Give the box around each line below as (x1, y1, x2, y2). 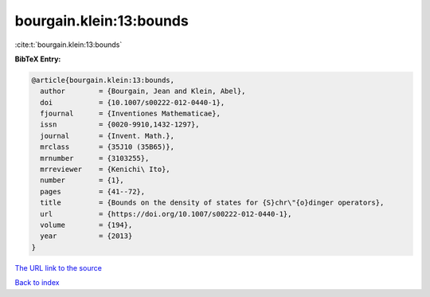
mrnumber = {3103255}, (40, 154, 150, 162)
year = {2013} (40, 232, 133, 240)
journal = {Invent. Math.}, (40, 131, 175, 140)
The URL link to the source (14, 263, 103, 272)
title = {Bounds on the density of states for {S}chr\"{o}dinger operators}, (40, 198, 385, 207)
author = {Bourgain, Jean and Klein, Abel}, (40, 87, 246, 96)
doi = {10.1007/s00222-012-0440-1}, (40, 98, 225, 107)
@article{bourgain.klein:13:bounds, (31, 76, 175, 84)
